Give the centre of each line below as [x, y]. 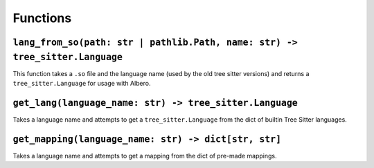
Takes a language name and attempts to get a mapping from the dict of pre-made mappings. [145, 156]
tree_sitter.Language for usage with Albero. [82, 84]
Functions [42, 18]
